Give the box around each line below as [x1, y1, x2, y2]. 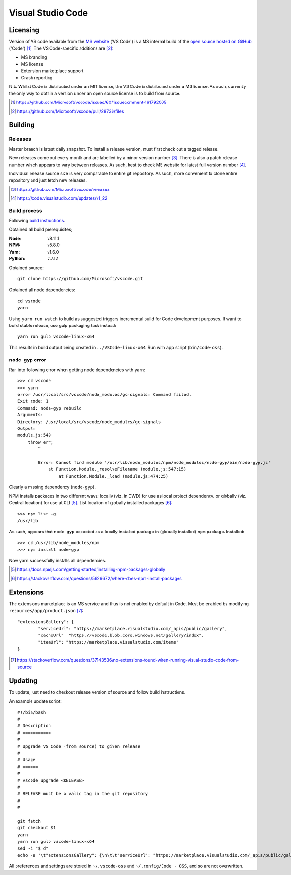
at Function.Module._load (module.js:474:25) [58, 473, 169, 479]
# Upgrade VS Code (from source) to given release [17, 743, 141, 749]
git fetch [17, 818, 41, 824]
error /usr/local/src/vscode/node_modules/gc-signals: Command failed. [17, 392, 192, 397]
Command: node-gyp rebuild [17, 405, 82, 411]
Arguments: [17, 412, 44, 418]
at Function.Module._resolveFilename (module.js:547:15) [48, 466, 187, 472]
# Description [17, 723, 51, 729]
